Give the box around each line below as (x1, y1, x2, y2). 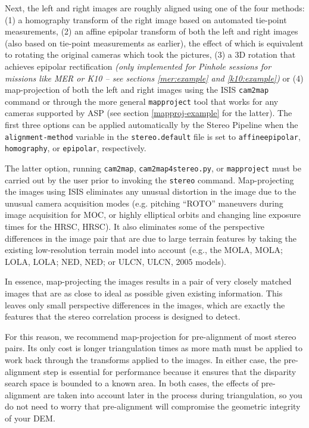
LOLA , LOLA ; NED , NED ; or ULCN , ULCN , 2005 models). (5, 255, 226, 267)
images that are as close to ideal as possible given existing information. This (5, 287, 283, 299)
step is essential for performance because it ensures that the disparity (43, 365, 296, 377)
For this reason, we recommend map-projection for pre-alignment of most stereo (5, 330, 296, 342)
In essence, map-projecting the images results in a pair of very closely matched (5, 275, 292, 288)
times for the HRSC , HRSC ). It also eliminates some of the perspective (5, 220, 264, 233)
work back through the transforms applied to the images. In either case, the (5, 354, 282, 365)
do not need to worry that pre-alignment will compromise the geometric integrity (5, 400, 301, 413)
